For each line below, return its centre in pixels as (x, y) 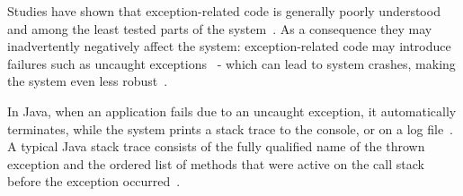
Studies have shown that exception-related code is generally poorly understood (224, 11)
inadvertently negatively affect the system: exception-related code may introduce (229, 46)
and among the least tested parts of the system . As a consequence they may (220, 28)
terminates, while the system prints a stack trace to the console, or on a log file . (231, 128)
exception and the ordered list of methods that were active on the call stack (216, 163)
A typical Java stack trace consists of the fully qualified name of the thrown (216, 146)
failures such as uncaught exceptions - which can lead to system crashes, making (231, 63)
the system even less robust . (88, 81)
